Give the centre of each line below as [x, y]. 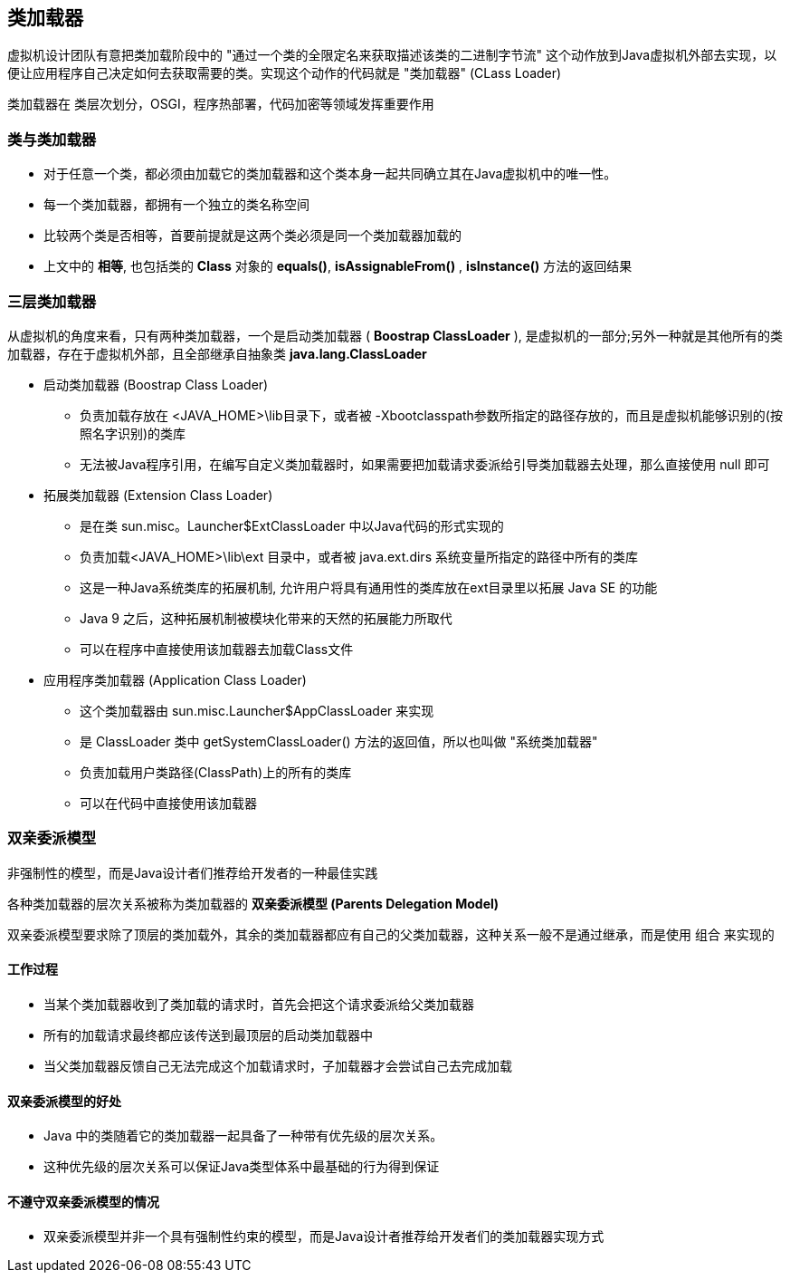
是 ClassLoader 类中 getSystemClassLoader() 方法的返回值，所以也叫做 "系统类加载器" [339, 741]
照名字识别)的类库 [133, 433]
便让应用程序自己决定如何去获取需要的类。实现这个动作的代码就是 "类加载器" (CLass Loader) [285, 73]
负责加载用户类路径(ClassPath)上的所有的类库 [216, 772]
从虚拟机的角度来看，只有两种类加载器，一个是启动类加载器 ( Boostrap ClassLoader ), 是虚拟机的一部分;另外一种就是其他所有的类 [395, 335]
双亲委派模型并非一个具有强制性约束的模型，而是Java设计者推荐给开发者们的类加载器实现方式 [324, 1237]
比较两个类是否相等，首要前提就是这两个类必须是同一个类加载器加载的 [252, 236]
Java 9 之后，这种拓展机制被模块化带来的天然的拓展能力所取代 [266, 618]
